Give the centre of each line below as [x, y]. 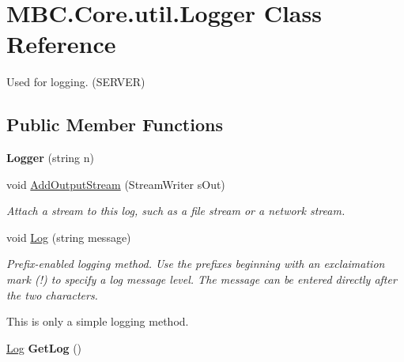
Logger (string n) [50, 158]
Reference [61, 44]
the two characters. [52, 294]
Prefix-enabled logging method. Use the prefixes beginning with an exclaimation [196, 264]
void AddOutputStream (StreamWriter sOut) [116, 184]
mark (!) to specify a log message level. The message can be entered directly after [202, 279]
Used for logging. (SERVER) [76, 82]
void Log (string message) [69, 237]
